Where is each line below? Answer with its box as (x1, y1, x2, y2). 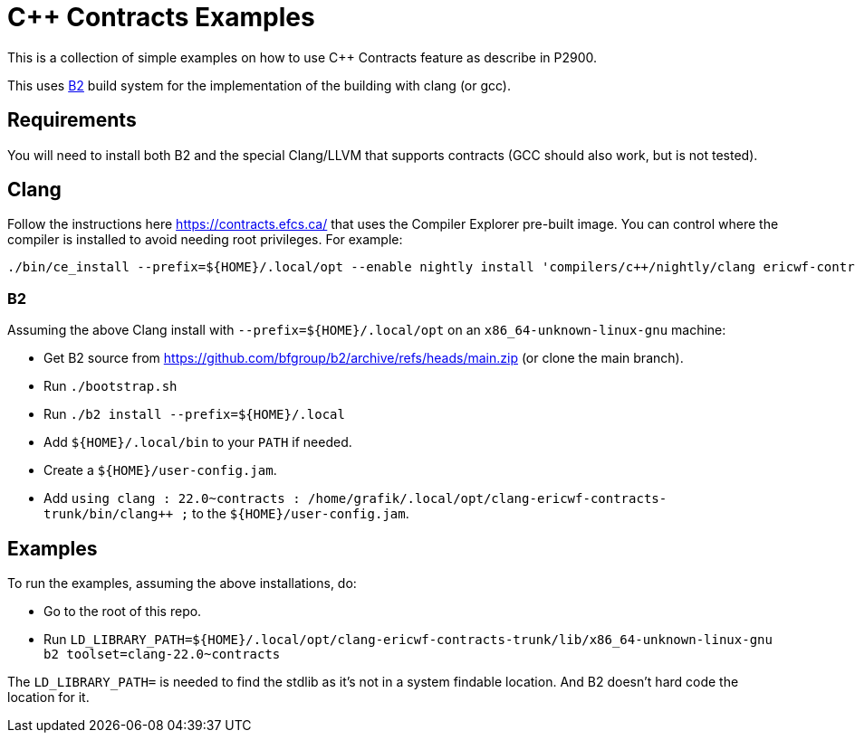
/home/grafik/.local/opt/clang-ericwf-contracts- (308, 491, 668, 507)
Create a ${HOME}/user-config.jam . (43, 462, 277, 479)
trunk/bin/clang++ (43, 507, 174, 522)
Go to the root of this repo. (43, 603, 202, 620)
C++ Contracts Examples (7, 2, 315, 33)
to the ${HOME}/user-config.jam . (192, 506, 409, 522)
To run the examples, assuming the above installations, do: (7, 575, 357, 592)
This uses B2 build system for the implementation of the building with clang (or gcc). (7, 77, 511, 93)
